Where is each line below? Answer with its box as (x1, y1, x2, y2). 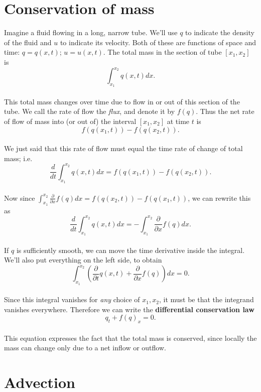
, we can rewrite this (188, 192, 251, 203)
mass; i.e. (4, 153, 33, 163)
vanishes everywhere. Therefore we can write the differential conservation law (4, 304, 254, 314)
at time (167, 115, 190, 126)
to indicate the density (185, 27, 254, 38)
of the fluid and (4, 37, 52, 47)
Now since (4, 192, 35, 203)
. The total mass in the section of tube (103, 47, 222, 57)
